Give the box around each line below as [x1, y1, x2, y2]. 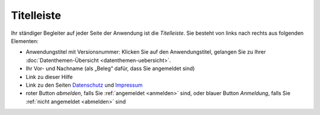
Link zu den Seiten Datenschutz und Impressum [25, 81, 143, 88]
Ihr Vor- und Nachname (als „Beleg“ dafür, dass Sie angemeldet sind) [25, 65, 195, 72]
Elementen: [11, 37, 39, 44]
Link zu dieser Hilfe [25, 73, 73, 80]
